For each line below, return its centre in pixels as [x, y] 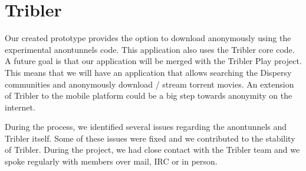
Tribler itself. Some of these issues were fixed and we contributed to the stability [150, 138]
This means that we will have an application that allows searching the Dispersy [148, 72]
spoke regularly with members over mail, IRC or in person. [111, 161]
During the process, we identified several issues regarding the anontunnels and [146, 127]
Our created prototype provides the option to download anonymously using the [148, 38]
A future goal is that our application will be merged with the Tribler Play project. [153, 61]
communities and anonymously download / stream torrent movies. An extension [149, 84]
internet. [20, 107]
